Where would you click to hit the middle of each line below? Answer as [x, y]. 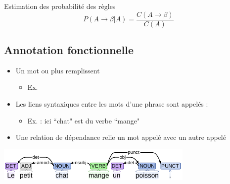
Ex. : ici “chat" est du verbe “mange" [84, 120]
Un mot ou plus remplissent [58, 70]
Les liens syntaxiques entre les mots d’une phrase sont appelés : [112, 104]
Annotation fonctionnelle [69, 50]
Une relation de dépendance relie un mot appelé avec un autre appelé [121, 137]
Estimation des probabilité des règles [60, 6]
